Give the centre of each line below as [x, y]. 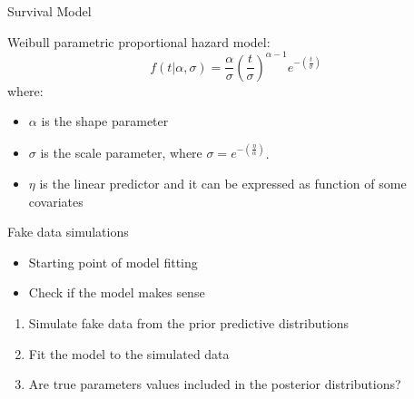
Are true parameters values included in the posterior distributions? [215, 384]
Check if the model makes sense [117, 292]
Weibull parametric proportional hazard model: [139, 41]
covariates [56, 201]
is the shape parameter [105, 121]
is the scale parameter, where [121, 153]
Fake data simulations [68, 232]
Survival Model [49, 11]
